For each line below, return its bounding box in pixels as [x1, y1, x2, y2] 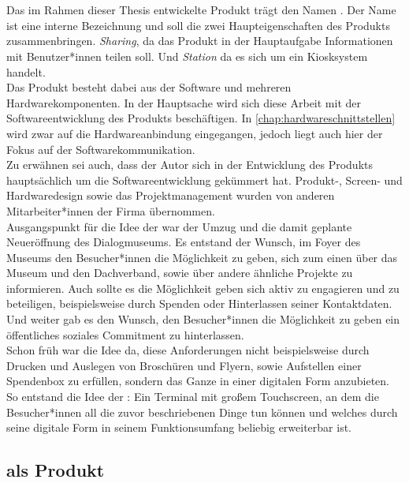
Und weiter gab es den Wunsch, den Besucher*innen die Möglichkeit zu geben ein [6, 311, 400, 328]
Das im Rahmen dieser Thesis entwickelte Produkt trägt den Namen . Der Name [6, 2, 396, 18]
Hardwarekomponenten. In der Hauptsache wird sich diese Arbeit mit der [6, 94, 362, 110]
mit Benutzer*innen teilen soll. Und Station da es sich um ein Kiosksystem [6, 47, 368, 64]
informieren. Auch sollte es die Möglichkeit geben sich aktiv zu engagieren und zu [6, 279, 400, 296]
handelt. [6, 63, 46, 80]
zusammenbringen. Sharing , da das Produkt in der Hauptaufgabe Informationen [6, 32, 393, 49]
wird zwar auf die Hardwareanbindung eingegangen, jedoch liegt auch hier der [6, 125, 383, 141]
